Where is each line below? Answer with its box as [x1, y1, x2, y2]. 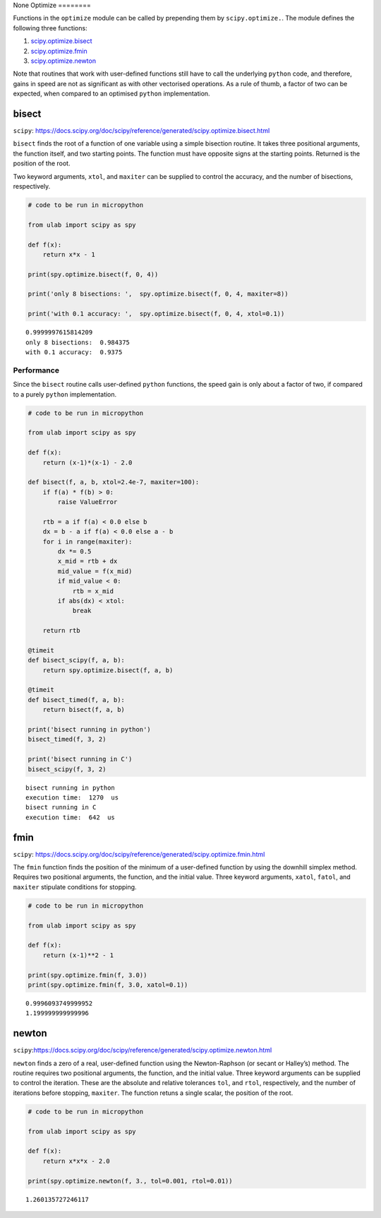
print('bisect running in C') [28, 755, 133, 763]
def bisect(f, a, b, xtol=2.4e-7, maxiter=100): [28, 478, 200, 486]
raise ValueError [57, 498, 118, 506]
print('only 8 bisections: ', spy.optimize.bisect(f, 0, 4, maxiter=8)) [28, 290, 289, 298]
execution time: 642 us [25, 813, 116, 821]
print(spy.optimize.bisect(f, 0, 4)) [28, 270, 159, 279]
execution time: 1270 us [25, 793, 119, 802]
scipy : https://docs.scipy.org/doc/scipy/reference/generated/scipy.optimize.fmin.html [13, 850, 265, 858]
